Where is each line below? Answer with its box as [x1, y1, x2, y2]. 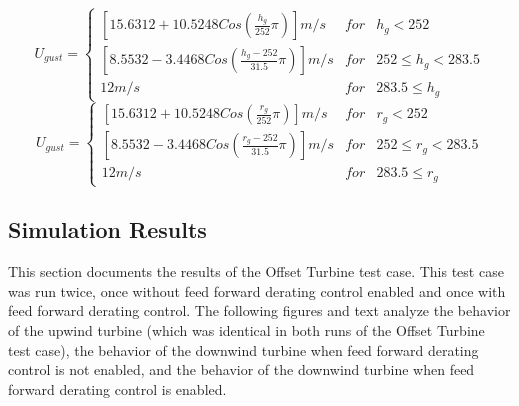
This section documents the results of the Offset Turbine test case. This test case [8, 261, 504, 282]
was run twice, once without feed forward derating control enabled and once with [8, 280, 506, 301]
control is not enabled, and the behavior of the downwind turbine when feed [8, 359, 475, 380]
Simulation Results [8, 214, 207, 245]
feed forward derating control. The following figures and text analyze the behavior [8, 300, 511, 321]
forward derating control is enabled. [8, 378, 227, 399]
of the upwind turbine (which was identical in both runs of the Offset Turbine [8, 320, 485, 341]
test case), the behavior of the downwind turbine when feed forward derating [8, 339, 479, 360]
